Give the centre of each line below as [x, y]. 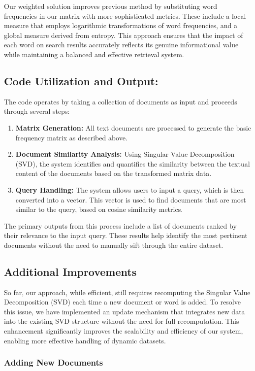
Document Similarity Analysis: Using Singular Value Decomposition [125, 154]
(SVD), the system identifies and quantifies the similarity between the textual [133, 163]
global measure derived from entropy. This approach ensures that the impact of [124, 35]
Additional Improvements [70, 271]
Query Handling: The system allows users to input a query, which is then [130, 189]
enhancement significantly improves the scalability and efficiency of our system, [124, 331]
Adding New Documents [54, 362]
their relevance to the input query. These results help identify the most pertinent [126, 235]
